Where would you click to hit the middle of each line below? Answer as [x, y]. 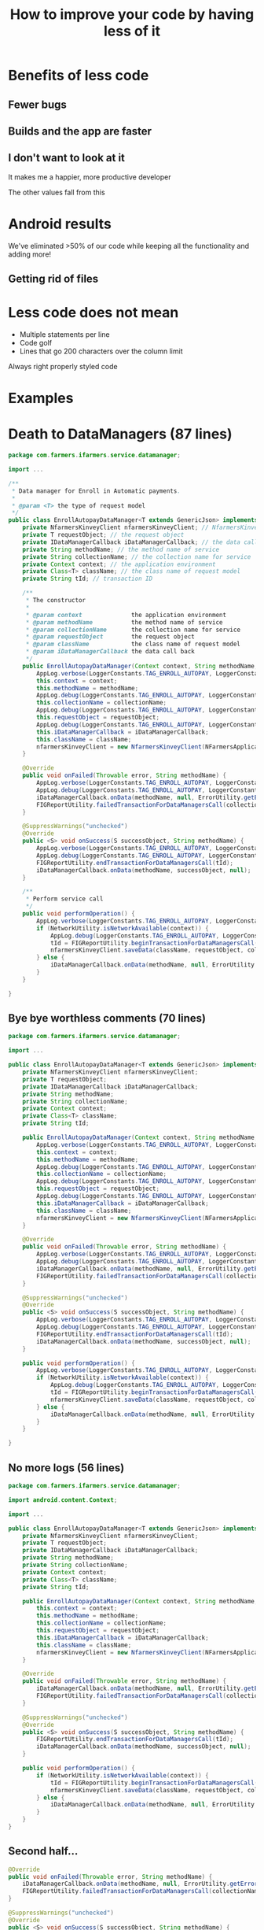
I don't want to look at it [67, 158]
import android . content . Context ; [63, 1500]
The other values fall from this [57, 192]
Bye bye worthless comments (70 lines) [107, 1018]
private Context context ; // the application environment [119, 564]
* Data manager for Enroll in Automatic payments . [96, 491]
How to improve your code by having [132, 15]
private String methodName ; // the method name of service [121, 549]
